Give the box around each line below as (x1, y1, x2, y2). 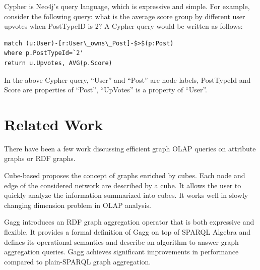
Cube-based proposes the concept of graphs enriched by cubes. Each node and (4, 170, 245, 181)
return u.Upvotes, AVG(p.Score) (4, 59, 112, 67)
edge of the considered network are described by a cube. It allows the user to (4, 180, 241, 190)
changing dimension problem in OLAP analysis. (4, 199, 151, 210)
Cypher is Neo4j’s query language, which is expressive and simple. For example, (4, 1, 250, 11)
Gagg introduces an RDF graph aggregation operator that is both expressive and (4, 217, 254, 227)
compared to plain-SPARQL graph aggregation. (4, 256, 151, 266)
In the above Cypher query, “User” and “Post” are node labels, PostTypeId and (4, 74, 251, 85)
